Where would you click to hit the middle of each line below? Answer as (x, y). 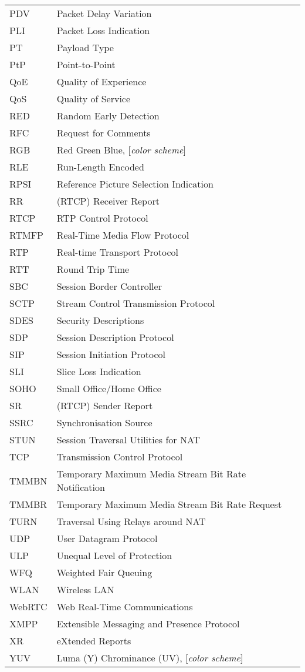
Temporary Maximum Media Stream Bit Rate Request (169, 504)
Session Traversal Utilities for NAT (128, 439)
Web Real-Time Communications (125, 606)
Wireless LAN (85, 589)
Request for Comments (104, 133)
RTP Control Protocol (102, 218)
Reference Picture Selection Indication (135, 184)
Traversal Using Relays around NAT (131, 521)
